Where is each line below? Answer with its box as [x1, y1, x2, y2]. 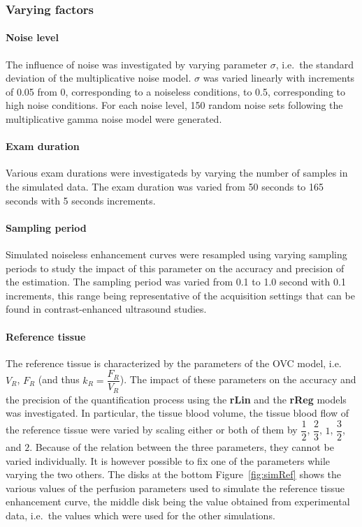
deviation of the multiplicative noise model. [6, 70, 191, 85]
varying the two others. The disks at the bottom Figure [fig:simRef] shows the [6, 467, 342, 482]
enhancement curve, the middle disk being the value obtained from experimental [6, 494, 350, 509]
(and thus [38, 372, 80, 387]
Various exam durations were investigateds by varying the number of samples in [6, 165, 348, 180]
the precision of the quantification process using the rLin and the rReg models [6, 392, 347, 406]
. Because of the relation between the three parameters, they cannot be [29, 440, 334, 454]
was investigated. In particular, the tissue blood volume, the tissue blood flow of [6, 406, 349, 420]
